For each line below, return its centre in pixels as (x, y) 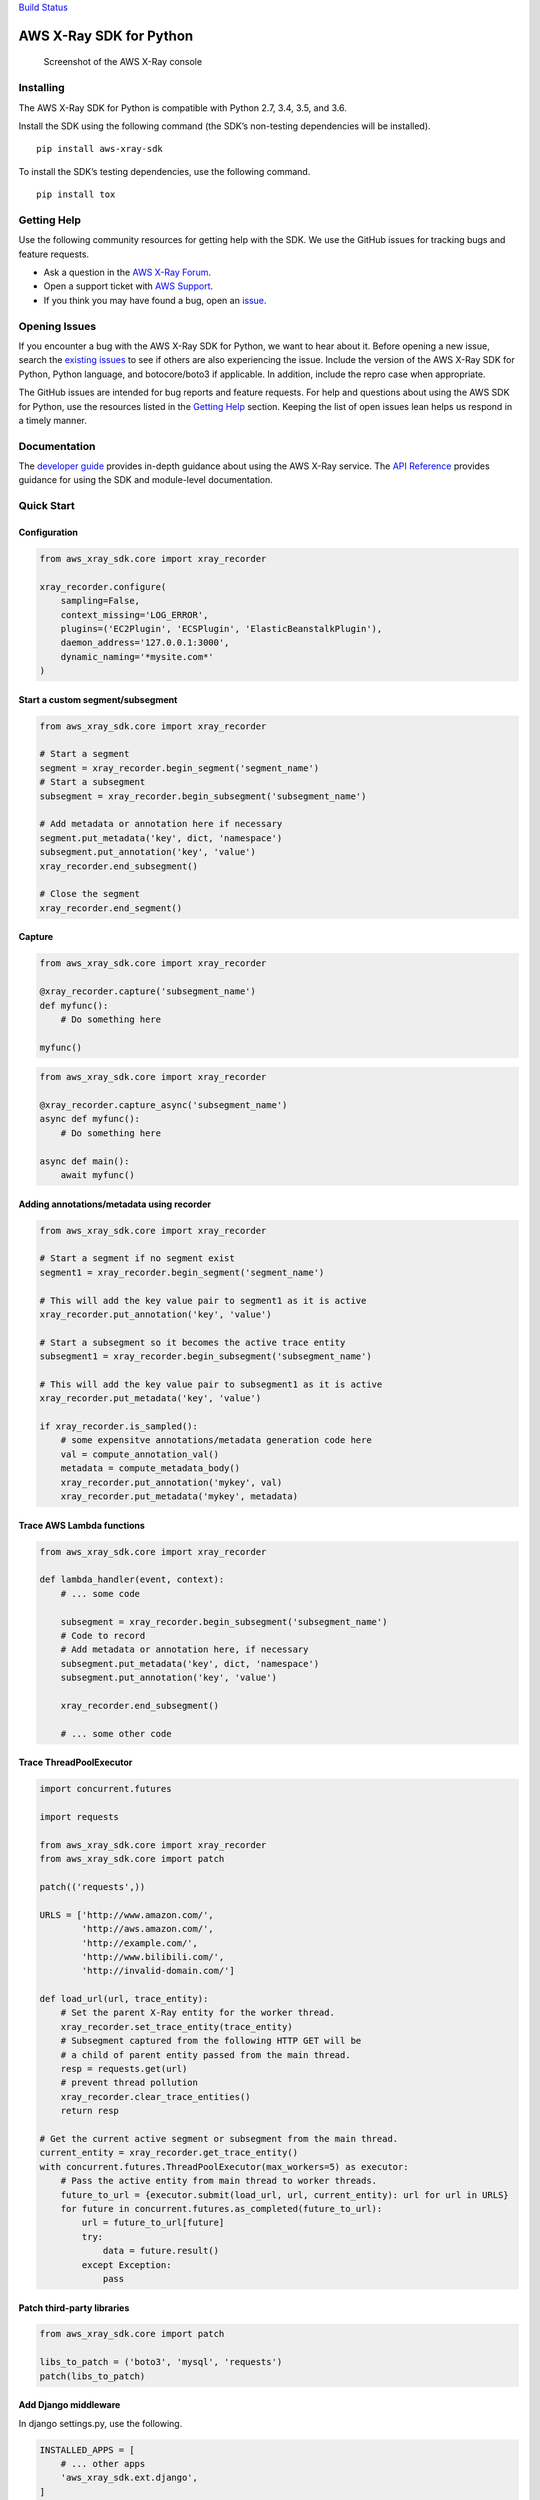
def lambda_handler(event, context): (132, 1579)
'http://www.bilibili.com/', (153, 1956)
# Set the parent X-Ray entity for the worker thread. (197, 2013)
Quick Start (46, 506)
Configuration (48, 532)
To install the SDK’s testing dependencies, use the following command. (164, 171)
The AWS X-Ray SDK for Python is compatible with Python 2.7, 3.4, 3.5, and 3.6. (182, 107)
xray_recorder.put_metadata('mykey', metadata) (179, 1496)
